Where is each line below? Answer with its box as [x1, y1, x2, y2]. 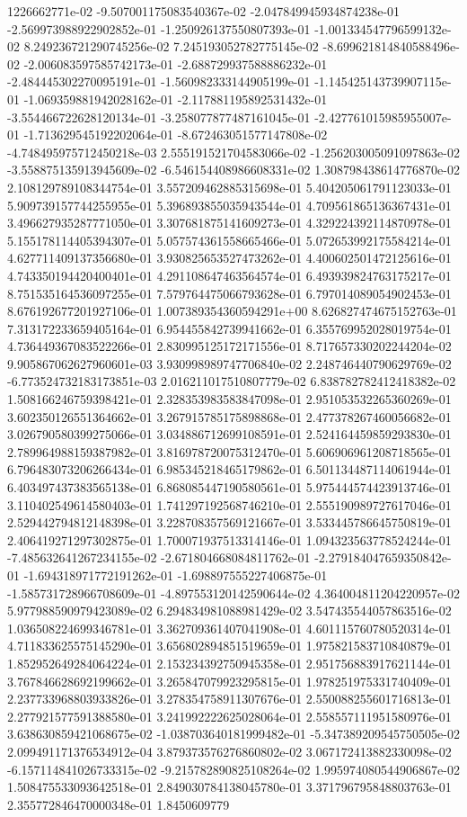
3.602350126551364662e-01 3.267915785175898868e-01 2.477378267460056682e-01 [7, 407, 452, 426]
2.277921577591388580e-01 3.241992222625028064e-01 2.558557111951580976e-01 [7, 706, 452, 725]
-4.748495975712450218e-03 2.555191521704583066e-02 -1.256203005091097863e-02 [7, 142, 460, 161]
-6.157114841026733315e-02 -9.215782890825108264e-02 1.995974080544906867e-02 [7, 759, 460, 778]
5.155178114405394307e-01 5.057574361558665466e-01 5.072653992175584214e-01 [7, 230, 452, 249]
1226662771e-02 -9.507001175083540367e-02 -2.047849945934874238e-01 [7, 2, 401, 20]
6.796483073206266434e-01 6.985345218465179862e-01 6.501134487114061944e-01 [7, 460, 452, 479]
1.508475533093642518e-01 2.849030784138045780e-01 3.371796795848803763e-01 [7, 777, 452, 796]
